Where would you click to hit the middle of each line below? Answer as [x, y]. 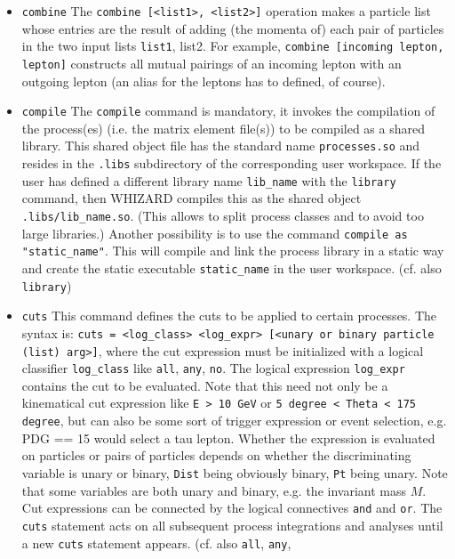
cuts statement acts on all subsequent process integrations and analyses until [232, 525]
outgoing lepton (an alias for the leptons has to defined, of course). [204, 81]
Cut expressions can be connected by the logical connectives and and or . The [232, 508]
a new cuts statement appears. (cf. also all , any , [156, 543]
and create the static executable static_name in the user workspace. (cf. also [231, 267]
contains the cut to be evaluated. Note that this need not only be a [205, 385]
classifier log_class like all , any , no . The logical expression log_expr [213, 368]
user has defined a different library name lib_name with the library [209, 180]
